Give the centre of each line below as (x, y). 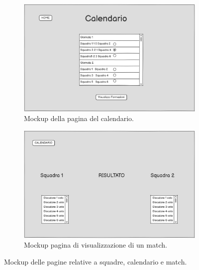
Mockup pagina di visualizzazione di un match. (96, 245)
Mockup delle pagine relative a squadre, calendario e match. (96, 261)
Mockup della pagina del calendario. (79, 118)
